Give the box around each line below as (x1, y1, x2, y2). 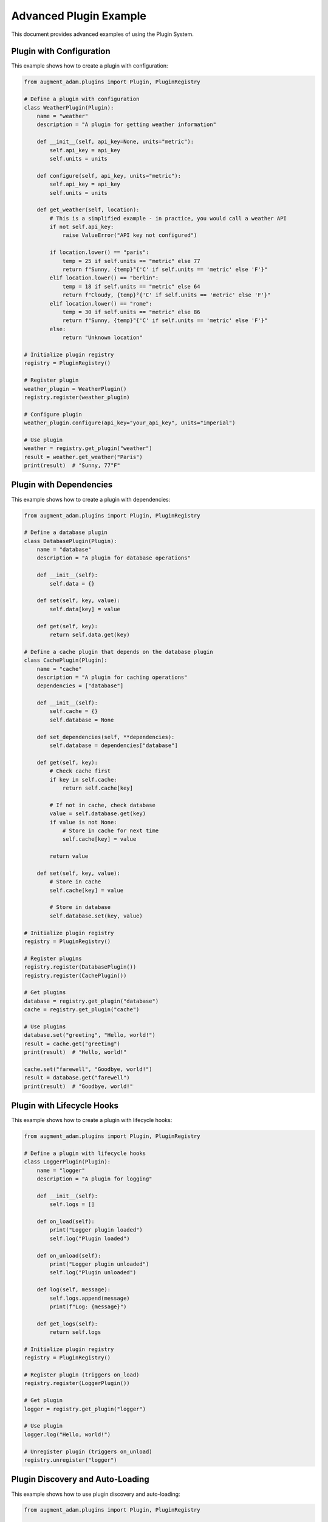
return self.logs (49, 1329, 101, 1336)
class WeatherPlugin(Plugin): (24, 104, 114, 111)
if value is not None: (49, 819, 118, 826)
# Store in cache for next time (62, 827, 159, 834)
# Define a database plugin (24, 529, 108, 536)
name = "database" (36, 546, 92, 553)
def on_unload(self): (36, 1252, 101, 1259)
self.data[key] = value (49, 606, 121, 612)
